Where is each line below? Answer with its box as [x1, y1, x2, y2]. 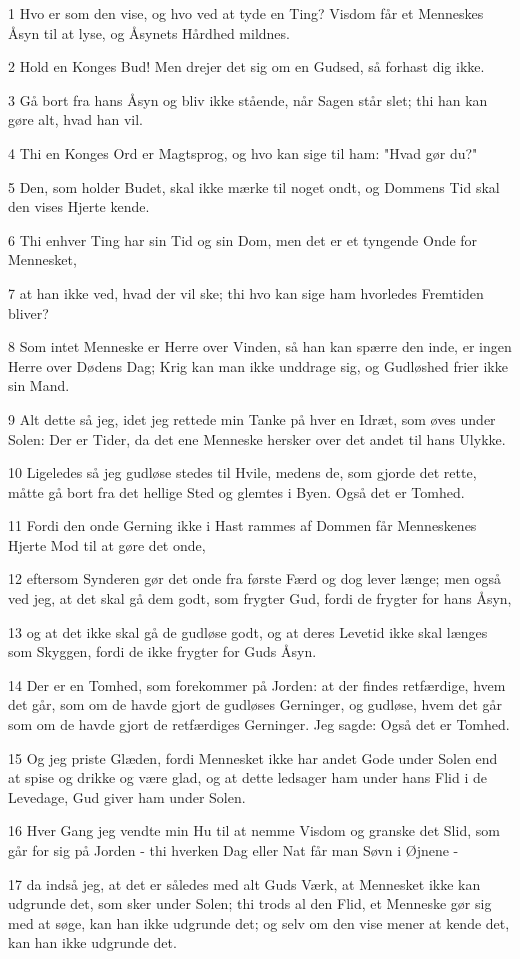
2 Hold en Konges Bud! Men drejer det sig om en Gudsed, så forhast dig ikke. [8, 56, 485, 77]
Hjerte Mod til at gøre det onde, [8, 534, 206, 555]
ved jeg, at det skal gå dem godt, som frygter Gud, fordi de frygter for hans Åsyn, [8, 588, 512, 609]
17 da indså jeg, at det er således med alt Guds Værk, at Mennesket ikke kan [8, 873, 481, 894]
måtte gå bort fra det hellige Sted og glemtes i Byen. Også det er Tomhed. [8, 481, 465, 502]
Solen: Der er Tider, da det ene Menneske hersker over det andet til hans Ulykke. [8, 428, 506, 449]
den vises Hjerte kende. [8, 196, 150, 217]
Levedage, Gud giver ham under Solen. [8, 786, 246, 807]
